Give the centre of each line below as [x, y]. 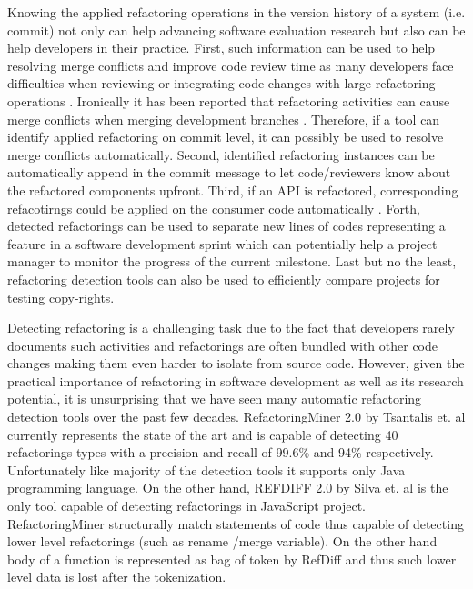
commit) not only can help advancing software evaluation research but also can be [236, 30]
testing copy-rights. [61, 297]
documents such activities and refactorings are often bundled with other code [222, 345]
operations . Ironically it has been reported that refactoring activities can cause [229, 100]
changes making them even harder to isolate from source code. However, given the [236, 363]
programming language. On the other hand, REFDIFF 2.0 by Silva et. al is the [228, 488]
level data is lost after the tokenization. [117, 577]
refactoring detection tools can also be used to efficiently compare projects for [224, 279]
